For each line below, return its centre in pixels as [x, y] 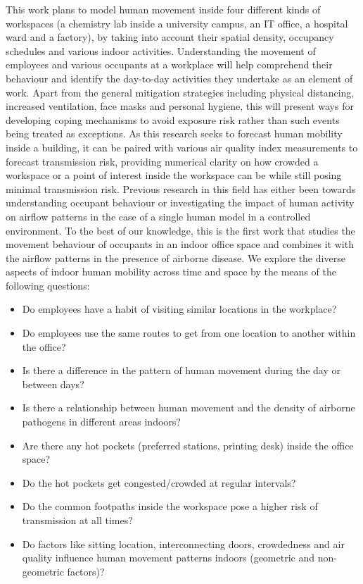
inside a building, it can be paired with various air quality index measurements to [182, 147]
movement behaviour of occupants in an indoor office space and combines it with [180, 244]
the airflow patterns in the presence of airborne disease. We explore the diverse [176, 257]
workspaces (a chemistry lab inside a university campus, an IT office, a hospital [177, 23]
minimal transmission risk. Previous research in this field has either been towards [181, 188]
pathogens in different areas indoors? [101, 422]
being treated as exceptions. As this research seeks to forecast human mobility [174, 133]
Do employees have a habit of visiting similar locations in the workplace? [179, 309]
